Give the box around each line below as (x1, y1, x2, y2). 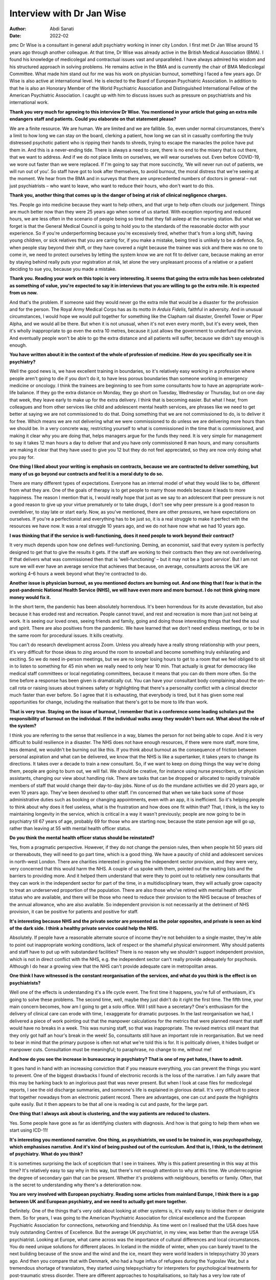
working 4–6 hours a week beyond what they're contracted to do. (9, 570, 148, 577)
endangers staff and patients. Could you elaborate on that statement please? (9, 116, 176, 122)
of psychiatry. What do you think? (9, 1151, 83, 1157)
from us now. (9, 290, 38, 296)
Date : (9, 32, 21, 38)
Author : (9, 26, 27, 32)
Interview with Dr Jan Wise (9, 8, 126, 19)
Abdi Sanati (50, 26, 74, 32)
